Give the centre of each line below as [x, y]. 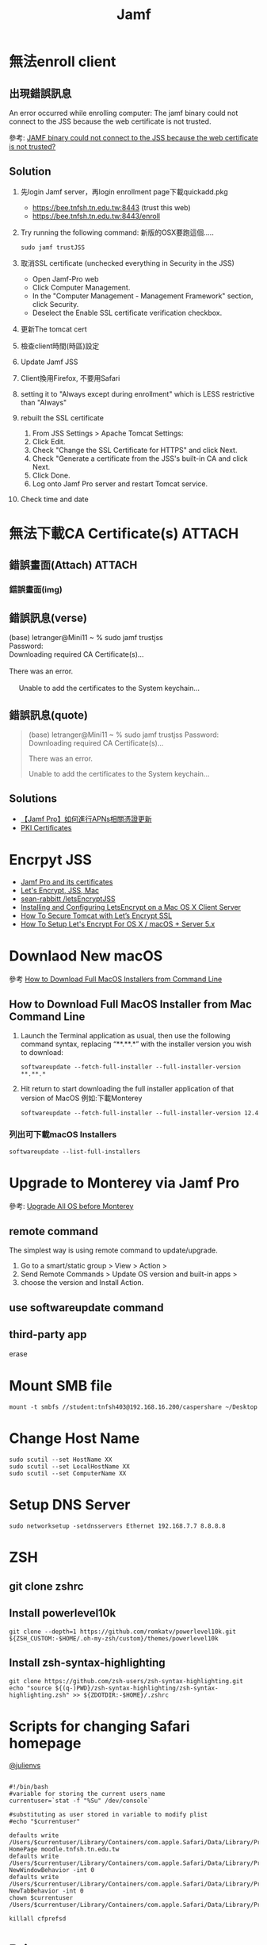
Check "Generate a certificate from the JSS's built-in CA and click [140, 458]
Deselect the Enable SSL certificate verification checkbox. [127, 313]
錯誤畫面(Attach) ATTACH [73, 565]
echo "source [31, 1688]
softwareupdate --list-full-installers [75, 1152]
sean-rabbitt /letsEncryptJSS [68, 899]
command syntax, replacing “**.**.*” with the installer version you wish [136, 1044]
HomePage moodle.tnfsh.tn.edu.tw [64, 1849]
